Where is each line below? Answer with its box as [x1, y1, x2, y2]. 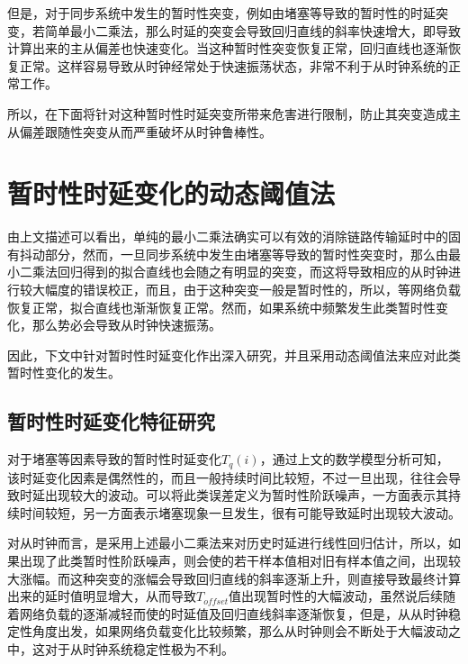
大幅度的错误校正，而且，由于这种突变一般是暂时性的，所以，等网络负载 [31, 280, 461, 299]
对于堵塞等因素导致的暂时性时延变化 [7, 450, 221, 468]
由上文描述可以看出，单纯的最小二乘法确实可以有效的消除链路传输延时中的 [7, 227, 448, 246]
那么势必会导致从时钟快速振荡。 [31, 315, 221, 334]
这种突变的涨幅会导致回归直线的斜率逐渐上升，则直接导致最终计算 [69, 568, 461, 587]
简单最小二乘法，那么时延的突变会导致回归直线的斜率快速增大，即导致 [44, 21, 461, 40]
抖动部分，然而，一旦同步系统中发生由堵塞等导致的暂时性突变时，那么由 [19, 244, 448, 263]
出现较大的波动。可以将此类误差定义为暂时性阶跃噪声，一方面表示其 [44, 486, 448, 505]
